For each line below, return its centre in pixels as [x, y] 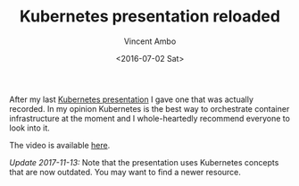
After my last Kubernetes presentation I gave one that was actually [132, 99]
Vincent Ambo [150, 41]
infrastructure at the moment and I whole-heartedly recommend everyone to [149, 118]
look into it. [30, 128]
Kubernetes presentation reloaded [150, 17]
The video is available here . [60, 145]
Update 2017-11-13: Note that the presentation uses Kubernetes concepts [144, 162]
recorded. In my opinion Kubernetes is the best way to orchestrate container [149, 108]
